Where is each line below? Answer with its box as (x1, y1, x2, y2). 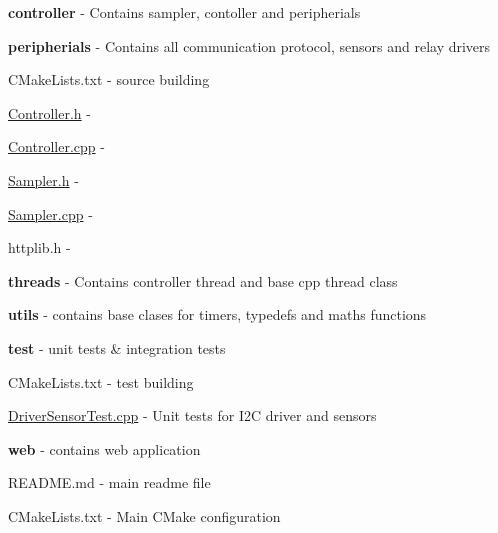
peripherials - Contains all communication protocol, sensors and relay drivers (8, 35, 491, 56)
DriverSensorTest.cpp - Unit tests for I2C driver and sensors (8, 405, 377, 426)
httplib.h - (8, 237, 71, 258)
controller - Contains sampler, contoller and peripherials (8, 2, 361, 22)
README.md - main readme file (8, 472, 211, 493)
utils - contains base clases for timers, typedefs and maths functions (8, 304, 427, 325)
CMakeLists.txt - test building (8, 371, 194, 392)
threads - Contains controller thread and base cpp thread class (8, 270, 398, 291)
